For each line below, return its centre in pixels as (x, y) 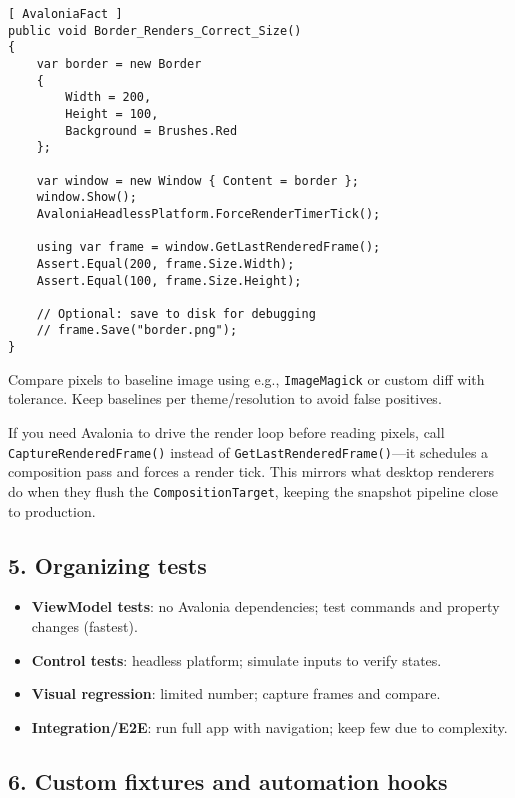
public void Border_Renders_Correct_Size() (155, 30)
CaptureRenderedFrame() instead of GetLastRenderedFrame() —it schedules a (248, 451)
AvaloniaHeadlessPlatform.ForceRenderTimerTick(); (208, 213)
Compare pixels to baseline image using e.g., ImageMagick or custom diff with (246, 378)
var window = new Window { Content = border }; (197, 180)
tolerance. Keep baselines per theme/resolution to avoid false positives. (225, 398)
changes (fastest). (84, 625)
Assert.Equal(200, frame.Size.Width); (165, 263)
